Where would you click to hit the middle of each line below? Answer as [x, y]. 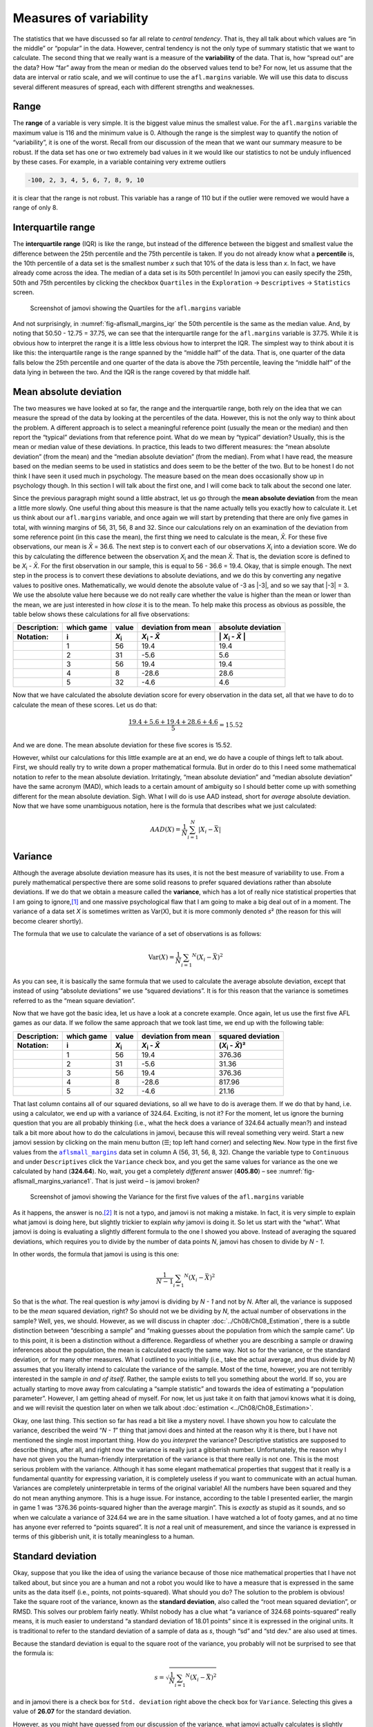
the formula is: [34, 1653]
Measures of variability [80, 18]
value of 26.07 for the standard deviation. [72, 1711]
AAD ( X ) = [165, 830]
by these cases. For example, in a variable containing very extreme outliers [119, 162]
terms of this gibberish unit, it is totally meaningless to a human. [104, 1536]
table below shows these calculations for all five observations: [101, 614]
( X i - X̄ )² [232, 1046]
